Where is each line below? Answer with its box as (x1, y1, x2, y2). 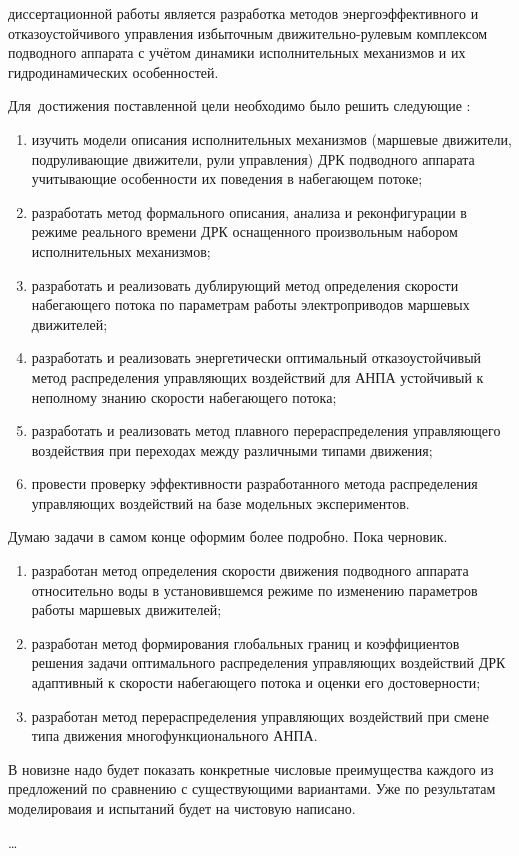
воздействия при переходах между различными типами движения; (31, 439, 433, 460)
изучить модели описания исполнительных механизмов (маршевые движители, (31, 128, 512, 149)
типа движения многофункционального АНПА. (31, 725, 318, 746)
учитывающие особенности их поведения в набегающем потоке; (31, 168, 423, 189)
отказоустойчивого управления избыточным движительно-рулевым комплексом (8, 22, 488, 43)
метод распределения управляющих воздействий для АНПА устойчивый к (31, 366, 484, 387)
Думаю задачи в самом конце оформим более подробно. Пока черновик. (8, 526, 448, 547)
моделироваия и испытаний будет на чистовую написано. (8, 798, 356, 818)
